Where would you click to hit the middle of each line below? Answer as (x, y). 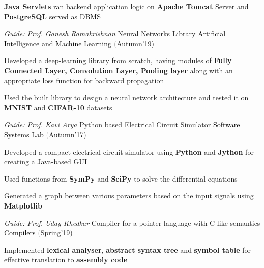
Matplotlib (23, 205)
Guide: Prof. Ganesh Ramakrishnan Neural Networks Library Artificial (115, 33)
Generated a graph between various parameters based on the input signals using (129, 196)
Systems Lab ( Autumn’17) (45, 134)
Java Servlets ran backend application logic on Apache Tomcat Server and (126, 6)
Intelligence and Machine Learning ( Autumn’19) (79, 43)
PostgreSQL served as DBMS (52, 16)
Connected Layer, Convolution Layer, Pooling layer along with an (119, 70)
